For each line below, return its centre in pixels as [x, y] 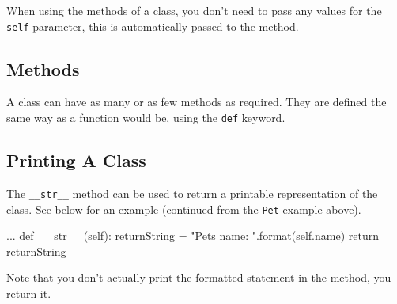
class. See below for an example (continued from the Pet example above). [184, 209]
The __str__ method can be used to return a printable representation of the [192, 193]
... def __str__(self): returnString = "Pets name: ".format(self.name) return [193, 236]
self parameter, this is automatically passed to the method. [153, 26]
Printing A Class [76, 160]
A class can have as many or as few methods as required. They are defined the [197, 102]
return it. [29, 293]
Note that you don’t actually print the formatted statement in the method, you [199, 277]
